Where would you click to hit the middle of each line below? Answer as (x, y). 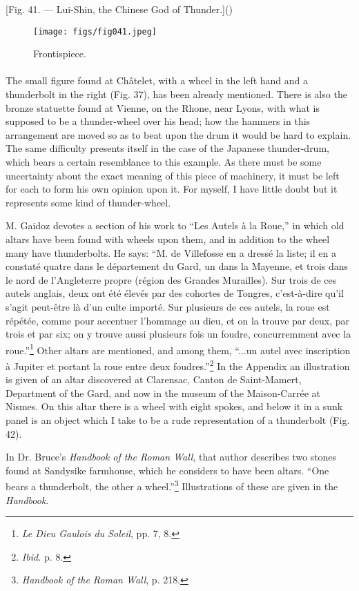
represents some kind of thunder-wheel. (88, 202)
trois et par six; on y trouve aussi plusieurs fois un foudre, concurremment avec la (178, 334)
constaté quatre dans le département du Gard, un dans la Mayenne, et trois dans (177, 266)
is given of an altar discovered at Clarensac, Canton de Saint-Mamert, (154, 379)
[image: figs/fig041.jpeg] (95, 31)
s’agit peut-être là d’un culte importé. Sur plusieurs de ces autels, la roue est (168, 306)
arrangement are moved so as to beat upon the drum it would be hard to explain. (178, 134)
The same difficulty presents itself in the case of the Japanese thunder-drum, (167, 148)
